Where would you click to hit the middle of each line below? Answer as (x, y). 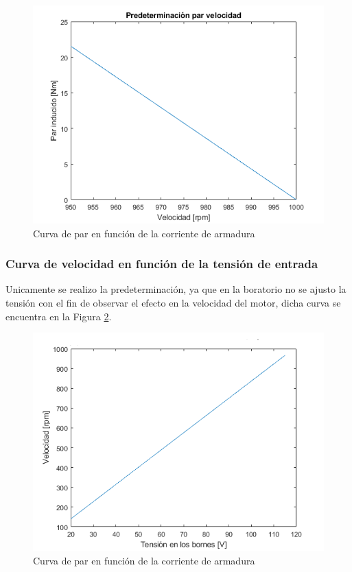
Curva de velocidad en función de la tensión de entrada (162, 264)
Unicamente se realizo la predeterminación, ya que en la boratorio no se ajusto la (176, 289)
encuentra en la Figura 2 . (59, 316)
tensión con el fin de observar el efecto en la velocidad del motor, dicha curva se (173, 302)
